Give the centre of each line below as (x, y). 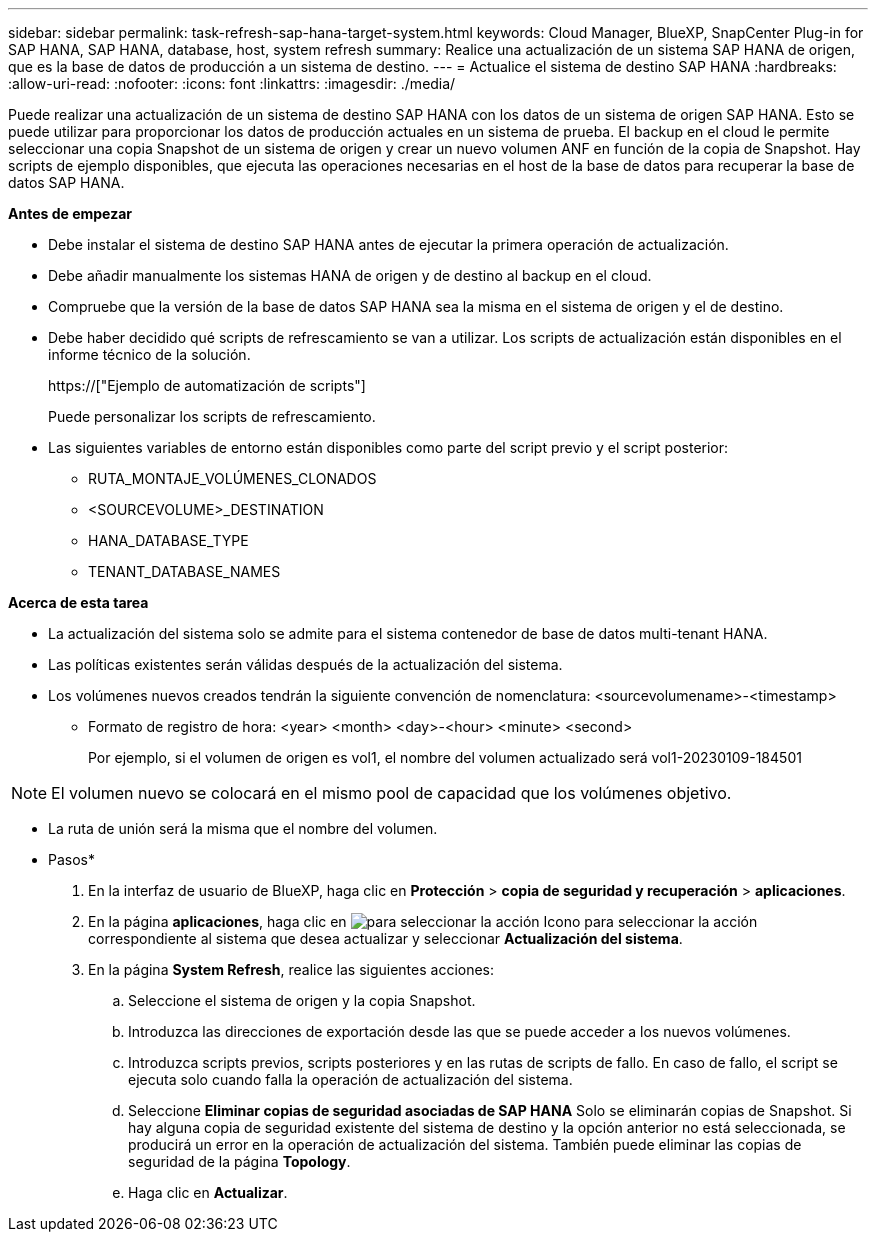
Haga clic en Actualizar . (208, 1192)
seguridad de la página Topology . (239, 1161)
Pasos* (71, 859)
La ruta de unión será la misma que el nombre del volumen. (243, 828)
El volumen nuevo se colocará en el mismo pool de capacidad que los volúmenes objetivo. (391, 793)
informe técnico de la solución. (149, 354)
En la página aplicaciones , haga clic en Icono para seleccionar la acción (423, 921)
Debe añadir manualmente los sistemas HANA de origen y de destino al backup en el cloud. (350, 275)
